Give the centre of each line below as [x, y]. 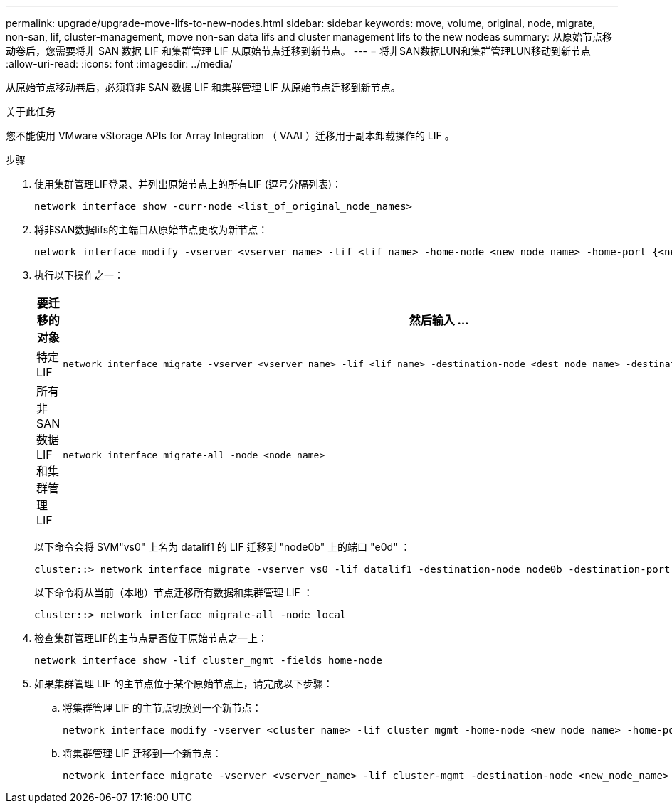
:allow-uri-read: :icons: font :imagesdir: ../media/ [119, 64]
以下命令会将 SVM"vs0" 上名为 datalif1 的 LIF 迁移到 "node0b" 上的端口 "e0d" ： [222, 547]
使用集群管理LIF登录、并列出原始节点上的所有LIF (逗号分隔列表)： [188, 184]
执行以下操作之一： [79, 275]
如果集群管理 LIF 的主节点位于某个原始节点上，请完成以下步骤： [184, 683]
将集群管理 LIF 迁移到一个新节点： [142, 753]
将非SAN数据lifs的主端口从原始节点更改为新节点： [151, 229]
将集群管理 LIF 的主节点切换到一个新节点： [162, 708]
